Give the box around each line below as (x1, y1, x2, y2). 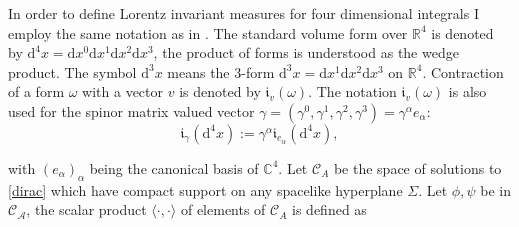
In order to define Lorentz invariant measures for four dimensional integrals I (8, 3, 479, 23)
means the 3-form (167, 61, 275, 82)
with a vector (82, 81, 164, 102)
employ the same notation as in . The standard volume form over (8, 22, 408, 43)
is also (448, 81, 487, 102)
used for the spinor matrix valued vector (8, 100, 255, 121)
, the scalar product (26, 199, 147, 220)
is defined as (292, 199, 367, 220)
